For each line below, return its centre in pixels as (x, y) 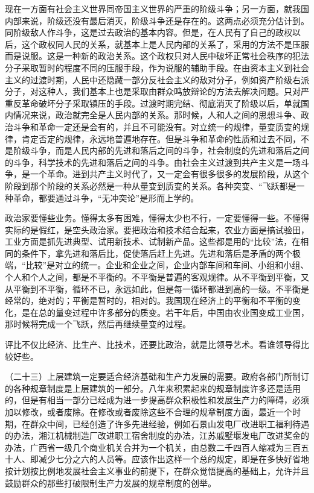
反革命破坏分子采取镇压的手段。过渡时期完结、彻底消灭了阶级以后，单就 (157, 103)
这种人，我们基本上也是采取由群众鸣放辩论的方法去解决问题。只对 (169, 91)
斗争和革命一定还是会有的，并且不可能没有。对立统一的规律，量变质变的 (157, 126)
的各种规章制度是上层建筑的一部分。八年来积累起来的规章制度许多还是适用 (153, 388)
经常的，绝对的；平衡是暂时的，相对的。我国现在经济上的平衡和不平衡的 (149, 300)
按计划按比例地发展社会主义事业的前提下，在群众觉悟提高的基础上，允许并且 (157, 470)
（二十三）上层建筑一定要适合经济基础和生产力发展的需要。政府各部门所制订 (157, 376)
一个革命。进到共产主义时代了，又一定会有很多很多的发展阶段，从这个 (169, 174)
